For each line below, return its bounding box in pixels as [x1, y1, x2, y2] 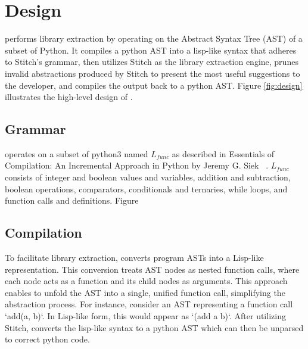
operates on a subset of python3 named [5, 147, 148, 160]
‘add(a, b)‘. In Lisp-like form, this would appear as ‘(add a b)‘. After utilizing [5, 310, 286, 322]
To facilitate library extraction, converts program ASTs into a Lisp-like [5, 251, 264, 264]
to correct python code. [5, 333, 90, 345]
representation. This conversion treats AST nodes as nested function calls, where [5, 263, 300, 275]
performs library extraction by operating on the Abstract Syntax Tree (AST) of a [5, 32, 303, 45]
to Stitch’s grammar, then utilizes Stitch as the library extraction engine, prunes [5, 55, 298, 68]
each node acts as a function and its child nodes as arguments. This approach [5, 275, 288, 287]
